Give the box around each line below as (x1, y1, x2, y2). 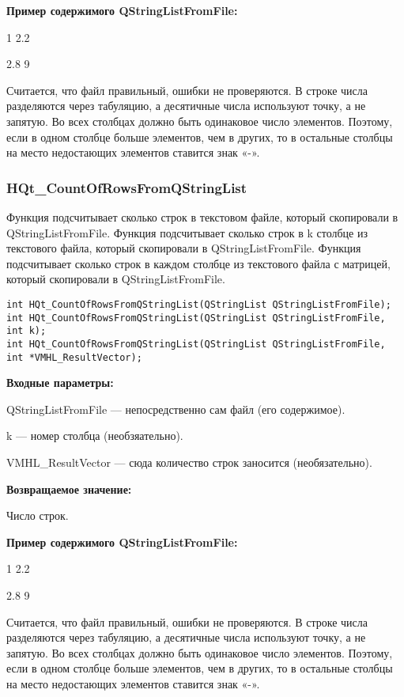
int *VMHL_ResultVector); (6, 351, 142, 363)
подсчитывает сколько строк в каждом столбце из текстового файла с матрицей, (6, 255, 391, 271)
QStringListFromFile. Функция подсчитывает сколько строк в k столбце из (6, 224, 368, 241)
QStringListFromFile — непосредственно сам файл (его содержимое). (6, 400, 345, 417)
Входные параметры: (6, 374, 114, 391)
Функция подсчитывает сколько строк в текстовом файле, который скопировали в (6, 208, 398, 225)
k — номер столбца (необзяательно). (6, 427, 183, 444)
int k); (6, 325, 47, 337)
